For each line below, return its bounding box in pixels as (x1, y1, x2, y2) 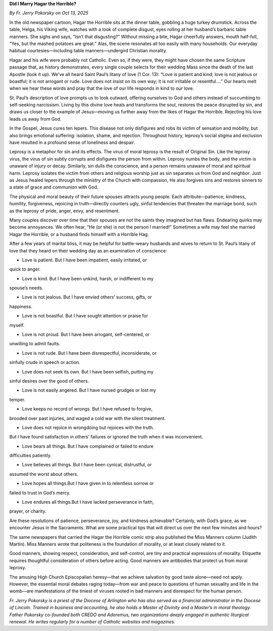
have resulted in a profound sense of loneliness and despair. (9, 139, 135, 145)
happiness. (9, 303, 32, 309)
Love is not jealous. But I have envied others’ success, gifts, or (22, 294, 152, 300)
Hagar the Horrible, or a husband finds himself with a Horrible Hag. (9, 231, 149, 237)
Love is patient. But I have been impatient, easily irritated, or (22, 256, 147, 263)
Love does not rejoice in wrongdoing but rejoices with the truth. (22, 424, 154, 430)
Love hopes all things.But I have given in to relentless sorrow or (22, 480, 154, 487)
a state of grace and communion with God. (9, 184, 99, 190)
